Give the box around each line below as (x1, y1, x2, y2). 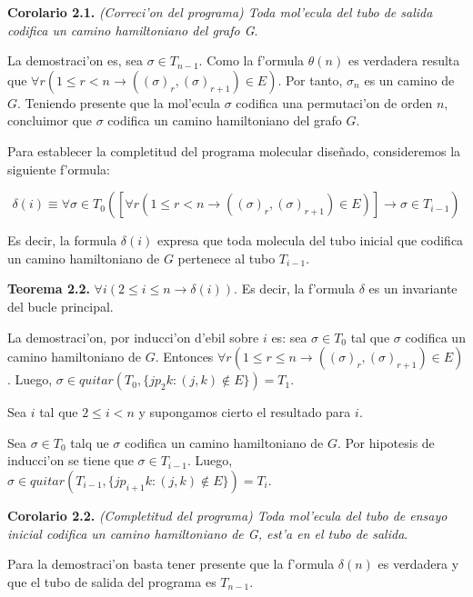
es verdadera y (377, 554, 459, 573)
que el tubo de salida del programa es (7, 572, 216, 591)
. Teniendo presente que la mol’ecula (17, 93, 220, 112)
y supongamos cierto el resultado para (138, 403, 351, 422)
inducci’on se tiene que (7, 451, 134, 470)
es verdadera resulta (347, 51, 460, 70)
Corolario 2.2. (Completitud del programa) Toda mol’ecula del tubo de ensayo (7, 505, 448, 524)
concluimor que (7, 111, 92, 130)
